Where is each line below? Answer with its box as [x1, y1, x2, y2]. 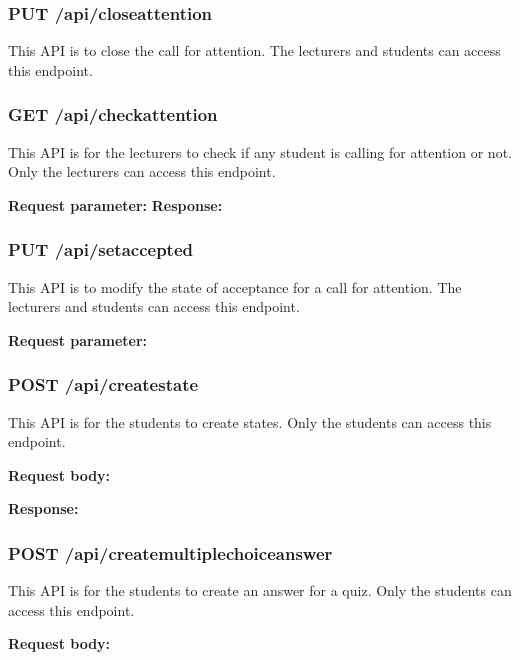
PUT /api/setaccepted [8, 237, 194, 262]
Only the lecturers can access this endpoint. [8, 161, 276, 182]
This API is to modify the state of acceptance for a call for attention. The [8, 276, 462, 297]
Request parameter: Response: [8, 194, 223, 215]
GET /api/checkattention [8, 102, 218, 127]
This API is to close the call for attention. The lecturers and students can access [8, 40, 501, 61]
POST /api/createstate [8, 372, 199, 397]
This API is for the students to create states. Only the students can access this [8, 411, 492, 432]
